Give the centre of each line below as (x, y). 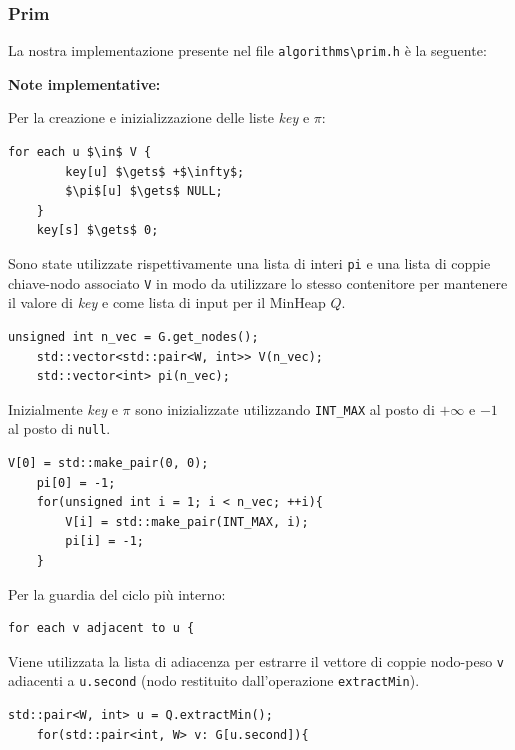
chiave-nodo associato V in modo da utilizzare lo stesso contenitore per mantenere (258, 282)
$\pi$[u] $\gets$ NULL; (144, 191)
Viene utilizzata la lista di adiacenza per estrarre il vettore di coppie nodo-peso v (256, 660)
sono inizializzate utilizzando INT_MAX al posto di (285, 408)
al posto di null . (59, 428)
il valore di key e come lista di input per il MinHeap (167, 302)
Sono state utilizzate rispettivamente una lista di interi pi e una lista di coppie (249, 263)
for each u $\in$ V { (80, 152)
